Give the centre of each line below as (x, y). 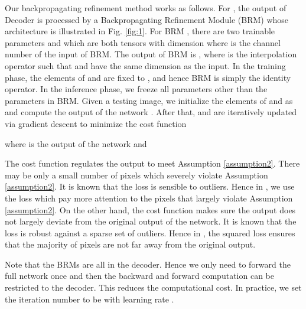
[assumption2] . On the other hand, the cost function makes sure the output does (150, 209)
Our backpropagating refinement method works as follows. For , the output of (146, 8)
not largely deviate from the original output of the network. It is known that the (151, 221)
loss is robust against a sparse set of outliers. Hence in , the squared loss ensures (150, 232)
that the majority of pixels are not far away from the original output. (130, 244)
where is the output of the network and (76, 143)
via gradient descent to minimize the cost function (96, 123)
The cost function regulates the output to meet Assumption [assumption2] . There (152, 163)
